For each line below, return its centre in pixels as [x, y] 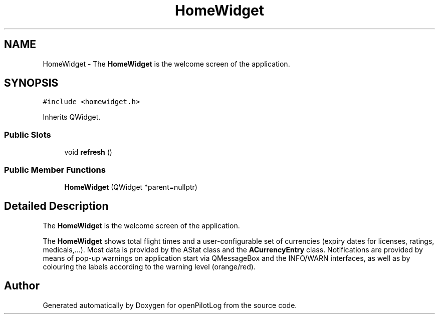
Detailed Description [56, 206]
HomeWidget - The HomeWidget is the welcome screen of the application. [166, 64]
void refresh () [88, 152]
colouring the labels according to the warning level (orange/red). [149, 266]
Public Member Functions [55, 170]
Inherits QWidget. [72, 117]
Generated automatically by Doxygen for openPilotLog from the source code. [170, 305]
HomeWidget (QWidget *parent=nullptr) [131, 187]
